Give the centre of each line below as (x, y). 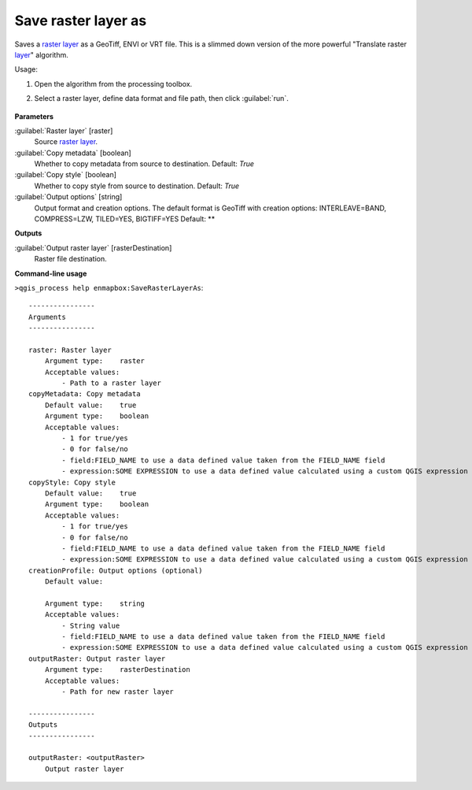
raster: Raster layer (70, 350)
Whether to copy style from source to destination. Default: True (137, 186)
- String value (91, 625)
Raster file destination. (70, 259)
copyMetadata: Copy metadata (85, 394)
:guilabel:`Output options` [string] (68, 197)
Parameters (34, 116)
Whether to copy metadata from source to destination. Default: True (144, 164)
